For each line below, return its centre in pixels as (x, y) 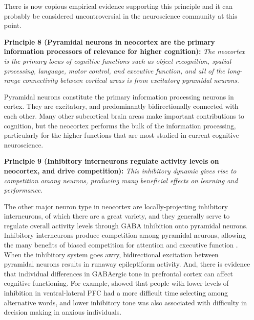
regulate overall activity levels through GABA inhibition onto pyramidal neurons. (126, 225)
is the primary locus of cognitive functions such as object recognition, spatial (118, 61)
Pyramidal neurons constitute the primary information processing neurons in (119, 96)
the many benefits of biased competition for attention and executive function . (121, 245)
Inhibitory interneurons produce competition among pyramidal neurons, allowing (125, 235)
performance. (23, 190)
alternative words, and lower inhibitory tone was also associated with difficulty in (126, 302)
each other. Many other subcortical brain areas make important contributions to (124, 115)
